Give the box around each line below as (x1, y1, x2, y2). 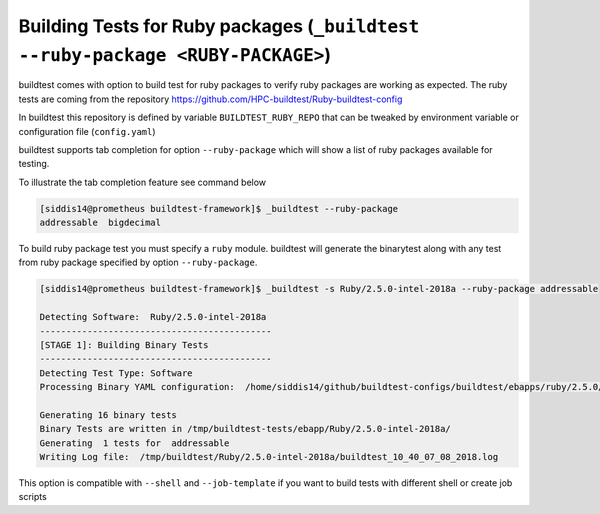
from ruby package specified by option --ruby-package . (18, 256, 258, 269)
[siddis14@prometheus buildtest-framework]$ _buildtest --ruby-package (39, 203, 399, 214)
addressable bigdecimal (39, 217, 162, 229)
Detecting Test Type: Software (39, 367, 194, 379)
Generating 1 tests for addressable (39, 437, 230, 449)
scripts (18, 491, 47, 503)
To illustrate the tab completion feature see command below (18, 176, 267, 188)
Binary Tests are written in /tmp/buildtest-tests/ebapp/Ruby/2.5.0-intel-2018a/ (39, 423, 452, 435)
